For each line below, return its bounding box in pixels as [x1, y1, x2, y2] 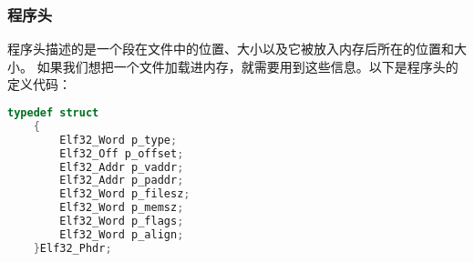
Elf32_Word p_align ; [59, 227, 184, 241]
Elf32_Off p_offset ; [59, 146, 184, 160]
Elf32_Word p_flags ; [59, 215, 184, 227]
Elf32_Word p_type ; [59, 133, 178, 146]
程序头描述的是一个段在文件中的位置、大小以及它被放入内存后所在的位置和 [7, 39, 454, 58]
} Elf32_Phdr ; [33, 241, 112, 255]
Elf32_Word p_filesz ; [59, 187, 191, 201]
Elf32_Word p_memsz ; [59, 201, 184, 215]
